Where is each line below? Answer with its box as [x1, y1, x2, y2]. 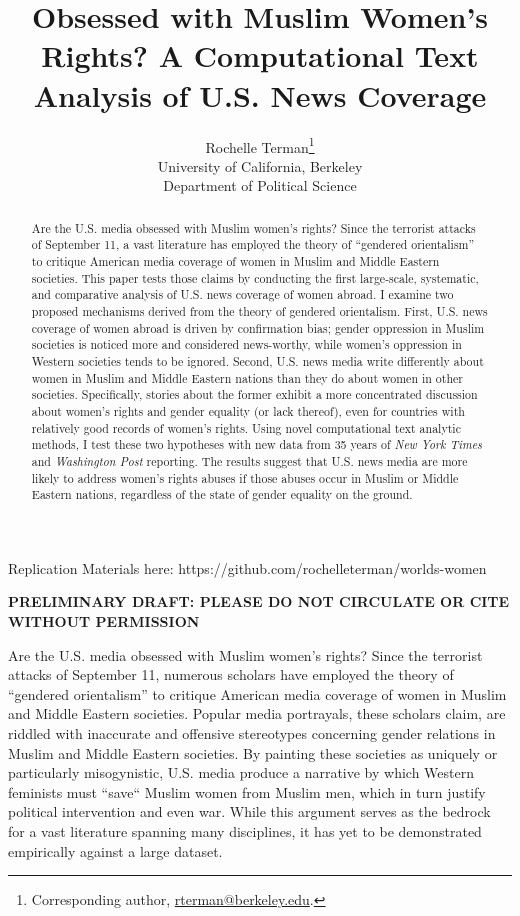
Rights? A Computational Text [41, 35, 479, 76]
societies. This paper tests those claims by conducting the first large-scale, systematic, [31, 269, 479, 286]
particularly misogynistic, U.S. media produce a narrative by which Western [8, 762, 475, 783]
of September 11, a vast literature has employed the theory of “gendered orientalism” [31, 236, 475, 253]
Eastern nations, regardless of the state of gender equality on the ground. [31, 486, 413, 503]
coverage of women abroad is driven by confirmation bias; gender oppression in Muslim [31, 319, 485, 336]
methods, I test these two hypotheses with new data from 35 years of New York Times [31, 436, 482, 453]
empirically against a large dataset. [8, 840, 223, 861]
